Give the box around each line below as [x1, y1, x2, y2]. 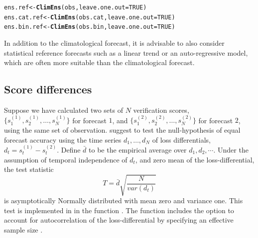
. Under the [213, 144, 249, 155]
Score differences [4, 81, 92, 97]
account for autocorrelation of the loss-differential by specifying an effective [4, 215, 234, 225]
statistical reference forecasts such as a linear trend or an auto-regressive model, [4, 47, 248, 58]
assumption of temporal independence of [4, 154, 128, 164]
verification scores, [133, 104, 189, 115]
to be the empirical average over [89, 144, 187, 155]
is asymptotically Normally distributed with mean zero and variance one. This [4, 195, 243, 206]
